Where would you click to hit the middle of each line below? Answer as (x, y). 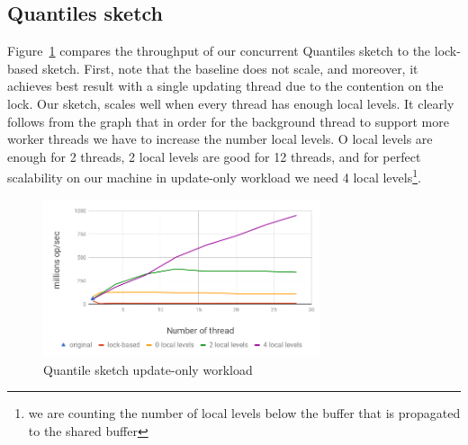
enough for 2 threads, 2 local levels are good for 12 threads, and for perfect (214, 156)
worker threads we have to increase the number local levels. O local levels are (220, 139)
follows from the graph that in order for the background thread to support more (228, 121)
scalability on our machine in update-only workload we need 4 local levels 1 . (214, 176)
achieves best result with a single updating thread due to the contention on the (225, 86)
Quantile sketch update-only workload (148, 369)
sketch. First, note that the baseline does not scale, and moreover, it (230, 68)
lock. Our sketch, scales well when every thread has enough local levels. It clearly (231, 103)
